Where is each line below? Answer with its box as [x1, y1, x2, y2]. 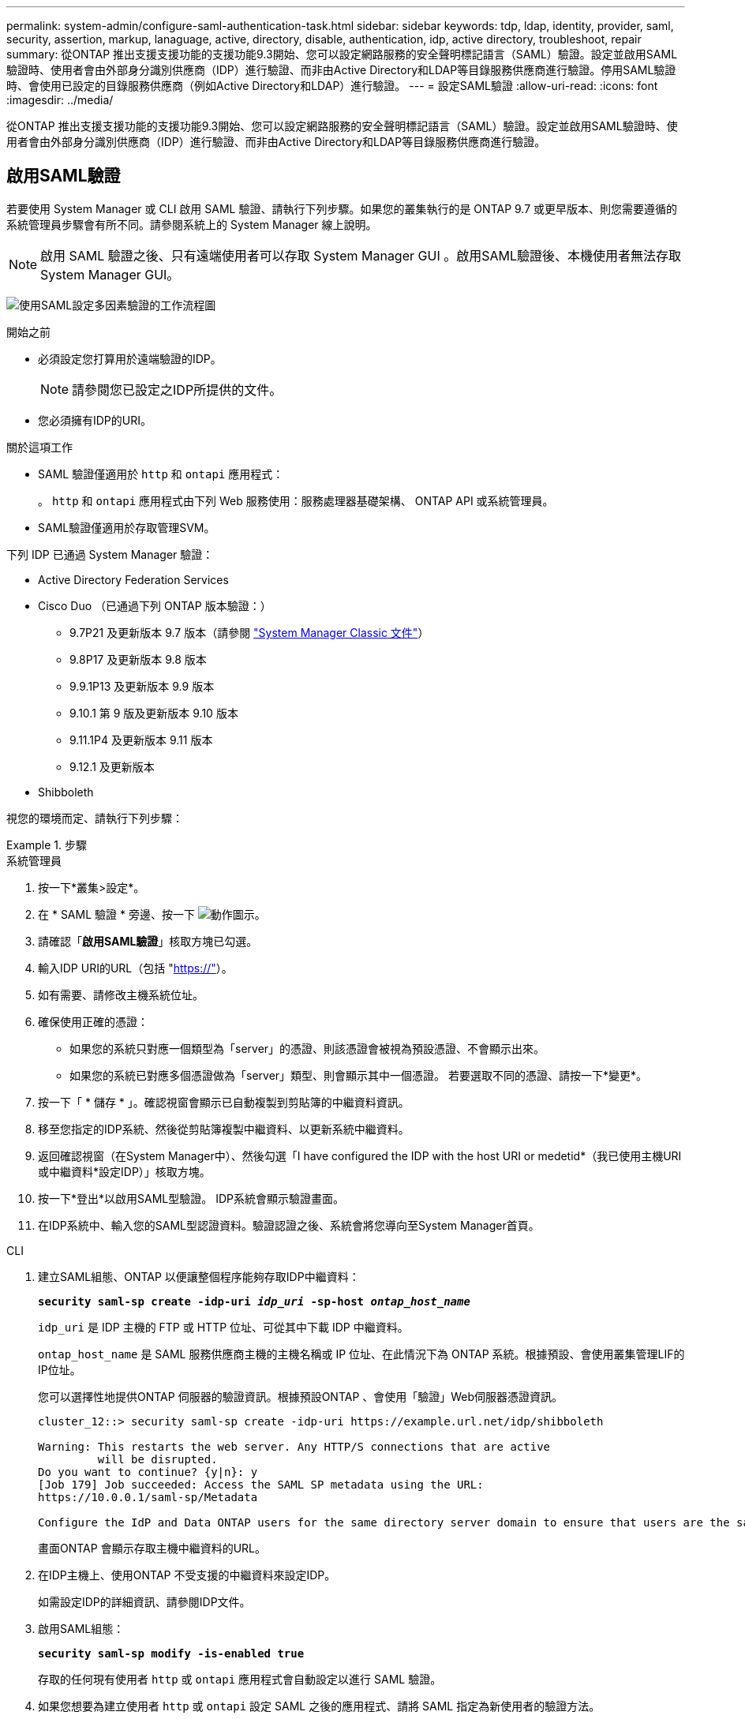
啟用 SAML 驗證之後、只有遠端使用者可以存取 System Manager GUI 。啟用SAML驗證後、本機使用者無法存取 [40, 247, 681, 264]
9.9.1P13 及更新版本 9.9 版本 [69, 679, 215, 693]
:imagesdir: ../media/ [6, 93, 114, 107]
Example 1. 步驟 [6, 837, 87, 852]
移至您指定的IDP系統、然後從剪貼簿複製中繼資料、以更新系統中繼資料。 [38, 1122, 410, 1136]
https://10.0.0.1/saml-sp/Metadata [38, 1490, 258, 1504]
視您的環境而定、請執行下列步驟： [6, 811, 183, 825]
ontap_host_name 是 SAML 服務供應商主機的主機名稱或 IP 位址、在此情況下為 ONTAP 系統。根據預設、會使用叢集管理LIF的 [38, 1346, 685, 1361]
